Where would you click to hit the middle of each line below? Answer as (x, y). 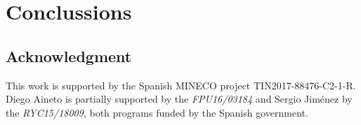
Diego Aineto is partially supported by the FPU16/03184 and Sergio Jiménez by (179, 99)
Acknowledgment (69, 56)
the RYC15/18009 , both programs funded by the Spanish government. (157, 112)
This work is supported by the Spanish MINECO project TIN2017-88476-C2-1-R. (181, 85)
